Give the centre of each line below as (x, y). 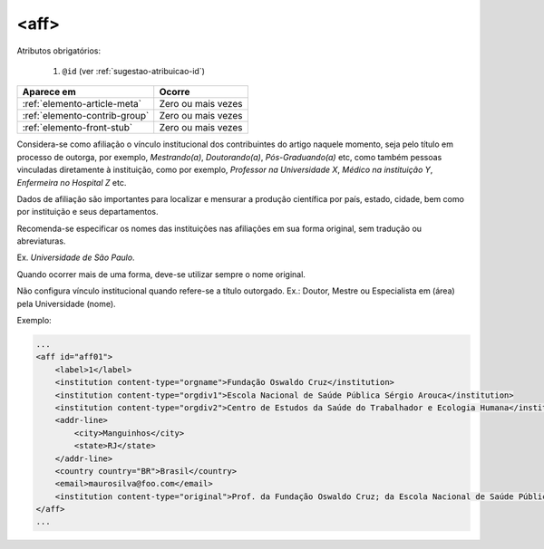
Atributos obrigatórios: (59, 51)
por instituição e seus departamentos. (87, 212)
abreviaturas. (41, 241)
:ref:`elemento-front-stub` (78, 128)
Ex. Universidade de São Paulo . (76, 257)
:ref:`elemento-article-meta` (82, 104)
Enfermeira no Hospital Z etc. (72, 182)
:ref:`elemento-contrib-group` (86, 116)
